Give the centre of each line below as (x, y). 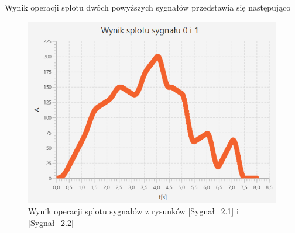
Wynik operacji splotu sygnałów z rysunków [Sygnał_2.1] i (133, 211)
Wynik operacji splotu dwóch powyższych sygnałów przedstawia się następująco (148, 7)
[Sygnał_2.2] (51, 223)
